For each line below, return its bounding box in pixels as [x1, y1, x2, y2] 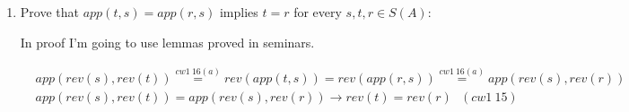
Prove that [20, 3, 79, 21]
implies [219, 3, 258, 21]
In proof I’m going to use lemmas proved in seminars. [20, 32, 315, 51]
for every [293, 3, 342, 21]
